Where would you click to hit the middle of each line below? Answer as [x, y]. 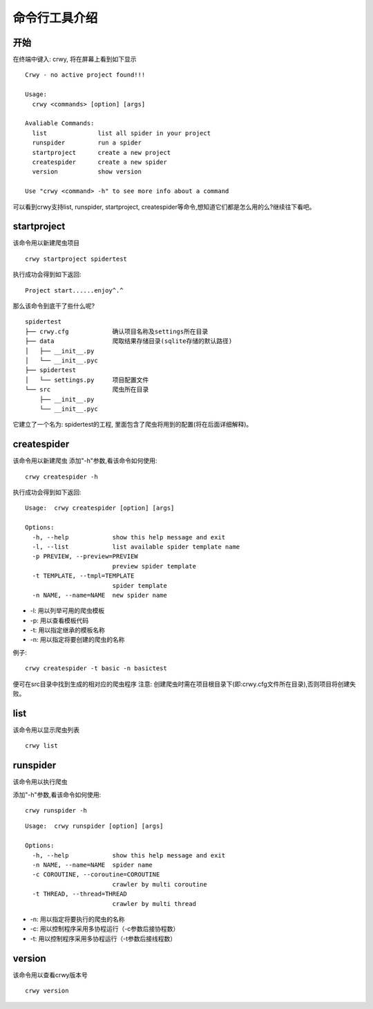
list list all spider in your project [121, 133]
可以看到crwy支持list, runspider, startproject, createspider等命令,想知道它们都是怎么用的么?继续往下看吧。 [164, 207]
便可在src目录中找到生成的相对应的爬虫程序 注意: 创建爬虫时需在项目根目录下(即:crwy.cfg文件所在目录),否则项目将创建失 [184, 684]
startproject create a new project [102, 152]
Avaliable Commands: [60, 123]
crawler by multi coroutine [160, 884]
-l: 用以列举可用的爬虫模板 [67, 611]
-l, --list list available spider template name [136, 547]
